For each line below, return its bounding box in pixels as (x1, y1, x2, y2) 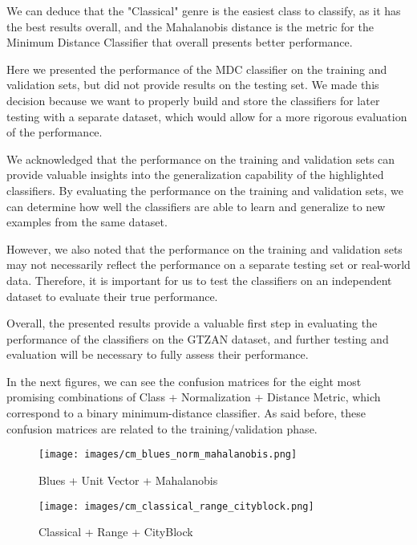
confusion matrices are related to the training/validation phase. (6, 420, 318, 437)
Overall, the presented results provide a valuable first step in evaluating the (6, 315, 378, 331)
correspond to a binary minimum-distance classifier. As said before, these (6, 405, 366, 421)
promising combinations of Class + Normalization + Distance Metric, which (6, 388, 381, 405)
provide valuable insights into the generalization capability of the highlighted (6, 166, 384, 183)
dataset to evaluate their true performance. (6, 287, 218, 304)
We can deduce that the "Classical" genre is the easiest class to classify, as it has (6, 2, 401, 18)
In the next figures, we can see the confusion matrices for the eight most (6, 372, 362, 389)
